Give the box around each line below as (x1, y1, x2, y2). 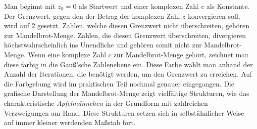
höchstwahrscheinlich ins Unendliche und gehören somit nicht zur (4, 40, 202, 50)
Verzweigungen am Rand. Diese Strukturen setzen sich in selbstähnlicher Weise (4, 107, 244, 118)
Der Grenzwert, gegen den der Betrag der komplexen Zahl (4, 10, 180, 21)
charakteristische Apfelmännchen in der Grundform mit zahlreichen (4, 97, 208, 108)
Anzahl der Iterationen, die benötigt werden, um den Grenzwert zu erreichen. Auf (4, 69, 252, 79)
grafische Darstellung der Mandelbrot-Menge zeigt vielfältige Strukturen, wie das (4, 88, 249, 98)
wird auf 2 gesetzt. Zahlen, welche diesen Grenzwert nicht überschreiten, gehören (4, 20, 250, 31)
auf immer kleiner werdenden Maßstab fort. (4, 117, 136, 128)
